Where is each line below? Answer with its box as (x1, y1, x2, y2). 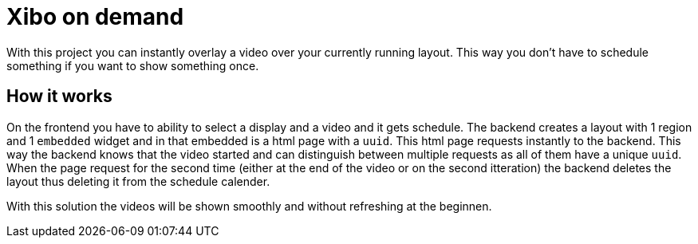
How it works (6, 86, 112, 107)
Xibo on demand (6, 3, 184, 30)
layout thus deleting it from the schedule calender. (6, 174, 270, 188)
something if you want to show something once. (6, 58, 259, 73)
